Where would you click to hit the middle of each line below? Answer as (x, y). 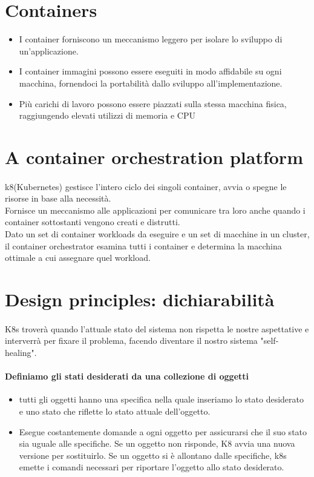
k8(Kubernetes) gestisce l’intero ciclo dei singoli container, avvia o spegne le (146, 186)
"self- (270, 340)
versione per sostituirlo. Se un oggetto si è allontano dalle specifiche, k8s (153, 455)
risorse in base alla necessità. (58, 198)
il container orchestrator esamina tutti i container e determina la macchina (143, 245)
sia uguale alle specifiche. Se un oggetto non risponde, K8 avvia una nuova (157, 443)
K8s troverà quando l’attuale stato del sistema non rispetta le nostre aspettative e (157, 328)
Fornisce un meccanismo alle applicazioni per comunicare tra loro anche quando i (155, 210)
